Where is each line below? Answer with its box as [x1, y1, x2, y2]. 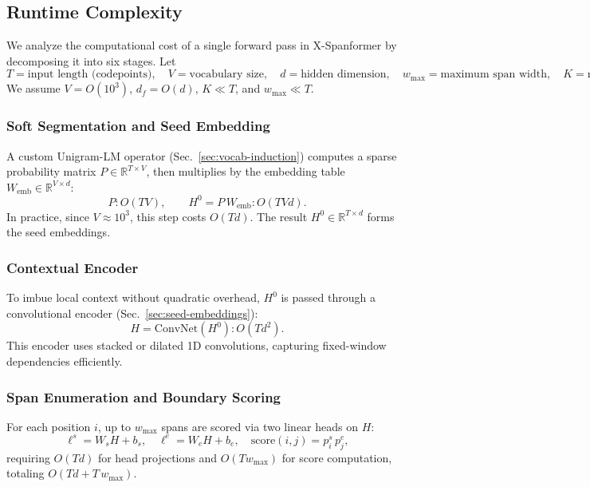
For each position [6, 418, 91, 434]
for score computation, [281, 449, 392, 465]
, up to [97, 418, 132, 434]
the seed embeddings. [6, 224, 111, 240]
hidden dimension [301, 69, 387, 81]
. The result [250, 208, 308, 224]
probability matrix [6, 163, 96, 180]
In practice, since [6, 208, 89, 224]
